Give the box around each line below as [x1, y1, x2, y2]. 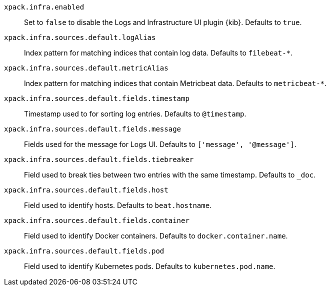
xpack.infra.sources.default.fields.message [4, 125, 181, 133]
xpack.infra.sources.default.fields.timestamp [4, 94, 189, 102]
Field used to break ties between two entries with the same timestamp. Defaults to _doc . [24, 170, 316, 179]
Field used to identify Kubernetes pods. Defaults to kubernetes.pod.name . [24, 262, 275, 270]
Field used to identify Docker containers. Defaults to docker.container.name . [24, 231, 288, 240]
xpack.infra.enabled [4, 3, 84, 11]
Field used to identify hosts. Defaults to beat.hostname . [24, 201, 212, 209]
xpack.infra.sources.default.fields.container [4, 216, 189, 224]
